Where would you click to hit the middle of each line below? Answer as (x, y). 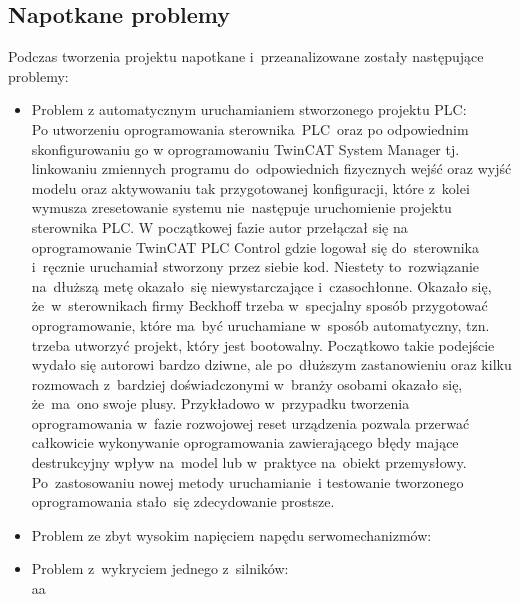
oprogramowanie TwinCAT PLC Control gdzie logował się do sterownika (255, 246)
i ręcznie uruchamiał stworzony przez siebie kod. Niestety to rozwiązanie (255, 266)
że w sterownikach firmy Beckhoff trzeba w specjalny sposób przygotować (259, 305)
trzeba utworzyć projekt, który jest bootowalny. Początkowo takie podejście (263, 344)
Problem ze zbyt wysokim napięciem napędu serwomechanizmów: (231, 534)
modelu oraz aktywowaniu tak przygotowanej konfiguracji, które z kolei (250, 187)
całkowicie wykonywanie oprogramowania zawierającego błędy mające (245, 442)
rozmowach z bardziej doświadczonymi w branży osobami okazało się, (247, 383)
